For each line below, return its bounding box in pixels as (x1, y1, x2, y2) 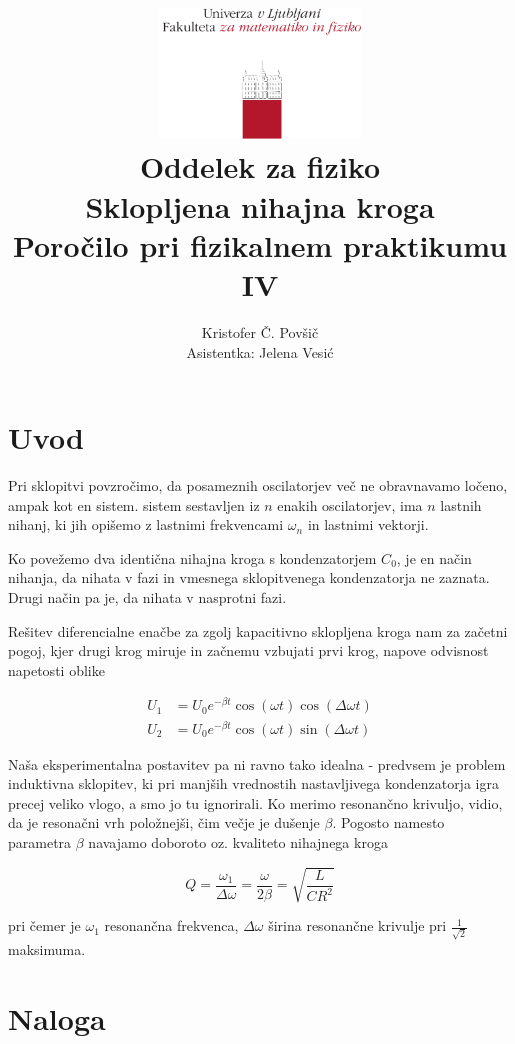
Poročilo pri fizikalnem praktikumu (12, 224, 508, 265)
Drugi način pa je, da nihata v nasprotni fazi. (8, 587, 287, 607)
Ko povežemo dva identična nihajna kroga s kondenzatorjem (8, 547, 377, 568)
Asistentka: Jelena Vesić (186, 341, 334, 362)
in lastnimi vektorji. (307, 514, 429, 535)
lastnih (440, 494, 482, 515)
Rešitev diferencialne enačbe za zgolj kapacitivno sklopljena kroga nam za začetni (8, 620, 508, 641)
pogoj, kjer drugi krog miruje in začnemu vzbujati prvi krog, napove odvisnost (8, 640, 489, 661)
